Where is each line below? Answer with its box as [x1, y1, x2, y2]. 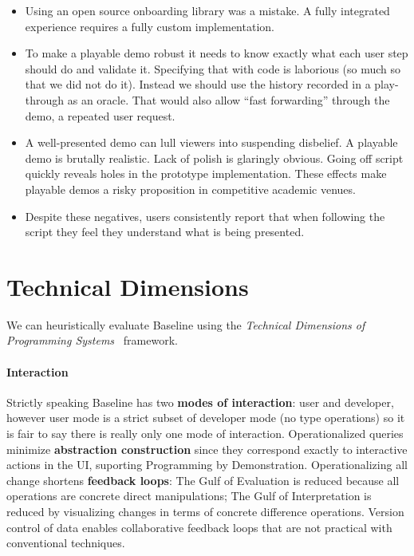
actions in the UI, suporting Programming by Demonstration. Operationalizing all [6, 456, 408, 473]
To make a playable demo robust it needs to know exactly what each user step [25, 45, 408, 61]
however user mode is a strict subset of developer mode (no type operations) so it [6, 409, 405, 426]
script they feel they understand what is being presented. [25, 223, 305, 240]
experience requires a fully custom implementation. [25, 18, 274, 34]
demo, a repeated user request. [25, 107, 175, 124]
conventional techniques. [6, 534, 125, 551]
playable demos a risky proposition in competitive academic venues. [25, 180, 356, 197]
